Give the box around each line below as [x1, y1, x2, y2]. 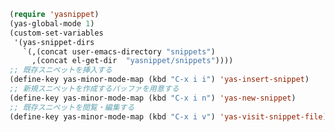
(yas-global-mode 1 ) [9, 18, 96, 29]
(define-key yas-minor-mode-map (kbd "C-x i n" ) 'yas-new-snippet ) [9, 93, 297, 103]
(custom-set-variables [9, 28, 104, 38]
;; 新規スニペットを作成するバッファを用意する [9, 84, 180, 94]
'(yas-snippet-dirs [13, 37, 96, 47]
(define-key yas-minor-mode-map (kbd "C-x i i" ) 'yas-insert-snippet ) [9, 75, 310, 85]
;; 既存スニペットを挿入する [9, 65, 113, 75]
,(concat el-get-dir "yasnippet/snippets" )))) [31, 56, 234, 66]
